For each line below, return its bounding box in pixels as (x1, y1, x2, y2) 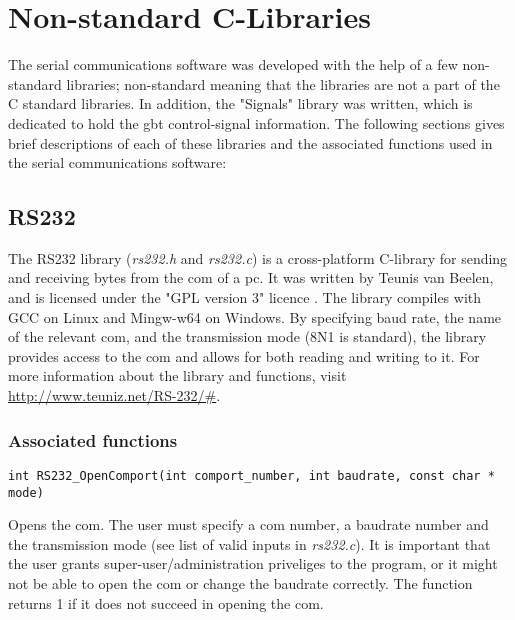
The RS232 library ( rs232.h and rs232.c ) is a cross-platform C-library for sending (8, 247, 508, 268)
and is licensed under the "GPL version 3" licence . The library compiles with (8, 287, 482, 308)
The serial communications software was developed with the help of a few (8, 54, 458, 75)
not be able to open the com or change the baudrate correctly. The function (8, 572, 473, 593)
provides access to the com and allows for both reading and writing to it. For (8, 345, 480, 366)
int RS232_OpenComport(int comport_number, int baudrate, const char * (8, 468, 495, 483)
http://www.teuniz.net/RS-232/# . (8, 385, 221, 406)
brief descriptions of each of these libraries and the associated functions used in (8, 132, 493, 153)
